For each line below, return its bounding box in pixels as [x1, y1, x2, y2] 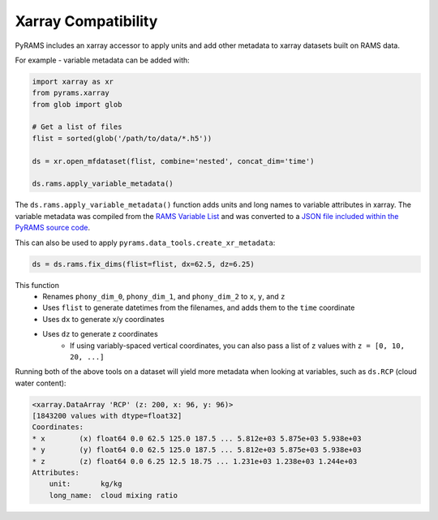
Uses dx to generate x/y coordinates [42, 314, 165, 324]
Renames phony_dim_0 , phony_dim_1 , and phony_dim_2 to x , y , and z [42, 291, 286, 301]
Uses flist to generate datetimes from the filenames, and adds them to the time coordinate [42, 303, 355, 312]
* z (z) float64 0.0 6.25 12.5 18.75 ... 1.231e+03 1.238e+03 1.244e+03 [32, 457, 358, 466]
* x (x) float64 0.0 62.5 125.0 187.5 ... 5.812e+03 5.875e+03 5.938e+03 [32, 434, 362, 443]
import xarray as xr [32, 77, 114, 86]
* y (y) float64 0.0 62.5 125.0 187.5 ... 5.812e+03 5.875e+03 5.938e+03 [32, 445, 362, 454]
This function [15, 280, 60, 290]
